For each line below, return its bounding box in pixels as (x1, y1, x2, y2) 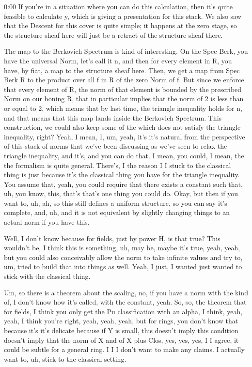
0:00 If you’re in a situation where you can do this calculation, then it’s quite (4, 1, 233, 11)
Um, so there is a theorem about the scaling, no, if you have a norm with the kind (4, 287, 248, 297)
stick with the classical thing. (4, 271, 91, 281)
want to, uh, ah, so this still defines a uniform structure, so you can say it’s (4, 198, 227, 208)
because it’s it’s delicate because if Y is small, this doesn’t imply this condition (4, 325, 238, 335)
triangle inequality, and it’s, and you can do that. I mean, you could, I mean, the (4, 150, 244, 160)
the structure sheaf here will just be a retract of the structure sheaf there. (4, 30, 223, 40)
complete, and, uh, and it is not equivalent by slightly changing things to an (4, 207, 230, 217)
